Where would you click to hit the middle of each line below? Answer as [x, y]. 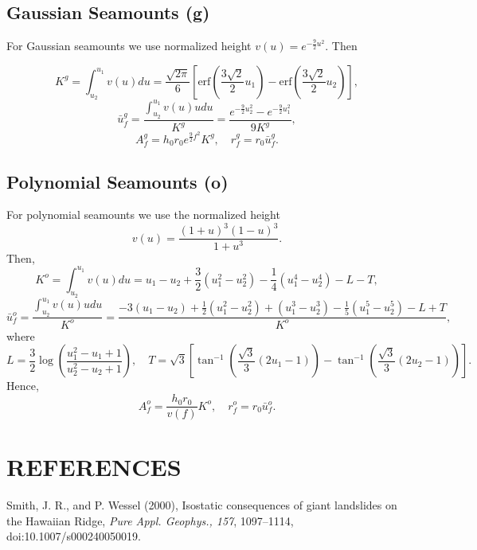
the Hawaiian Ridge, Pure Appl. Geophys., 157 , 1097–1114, [150, 520]
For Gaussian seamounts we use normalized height [129, 46]
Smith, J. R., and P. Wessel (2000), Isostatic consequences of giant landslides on [202, 505]
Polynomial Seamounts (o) [117, 181]
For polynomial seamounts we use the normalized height [143, 215]
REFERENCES [94, 467]
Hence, [23, 386]
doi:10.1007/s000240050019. [74, 536]
